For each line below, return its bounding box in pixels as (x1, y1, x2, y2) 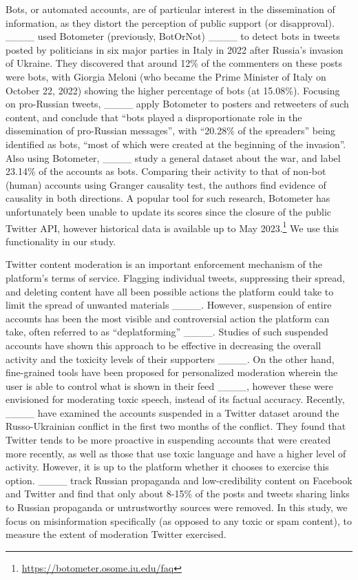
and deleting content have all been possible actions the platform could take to (6, 284, 334, 298)
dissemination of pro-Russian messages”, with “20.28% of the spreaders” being (6, 123, 335, 138)
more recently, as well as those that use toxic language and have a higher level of (6, 446, 346, 460)
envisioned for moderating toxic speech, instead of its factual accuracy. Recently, (6, 392, 345, 406)
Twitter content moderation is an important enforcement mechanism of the (6, 257, 322, 271)
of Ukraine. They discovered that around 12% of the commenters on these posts (6, 56, 342, 70)
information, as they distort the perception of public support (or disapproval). (6, 15, 335, 30)
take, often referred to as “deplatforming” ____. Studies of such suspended (6, 324, 328, 339)
